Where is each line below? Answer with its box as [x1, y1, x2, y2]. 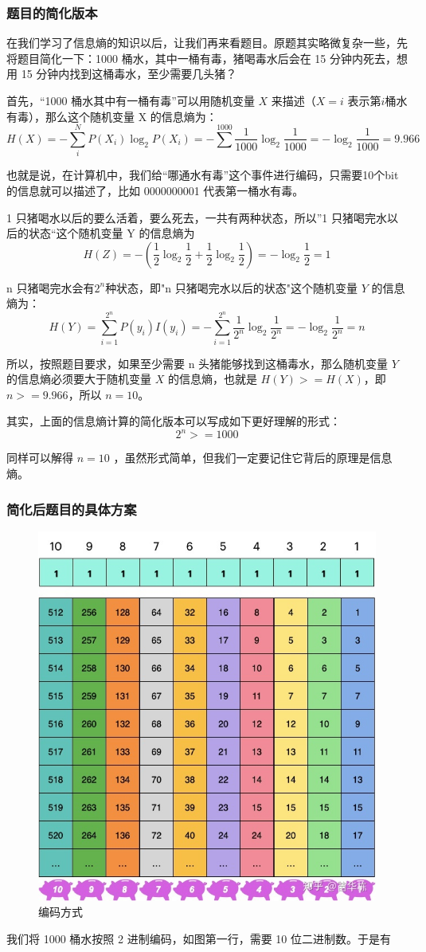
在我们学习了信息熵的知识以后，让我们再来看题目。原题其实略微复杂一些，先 [6, 34, 408, 51]
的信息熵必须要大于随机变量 [6, 370, 151, 387]
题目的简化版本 [6, 2, 98, 22]
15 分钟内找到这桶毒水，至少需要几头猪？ [21, 65, 237, 82]
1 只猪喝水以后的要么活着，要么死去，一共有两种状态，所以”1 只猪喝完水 [6, 209, 387, 225]
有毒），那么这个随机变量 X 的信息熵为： [6, 108, 217, 124]
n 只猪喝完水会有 [6, 279, 95, 296]
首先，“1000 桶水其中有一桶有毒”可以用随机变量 [6, 92, 255, 108]
